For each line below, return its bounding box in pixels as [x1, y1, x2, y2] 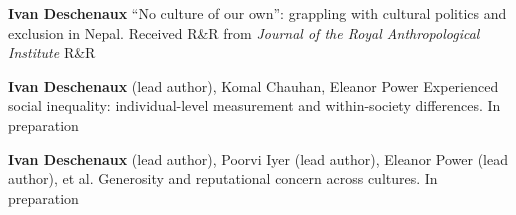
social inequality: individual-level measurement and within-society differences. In [8, 95, 501, 116]
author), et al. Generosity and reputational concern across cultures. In [8, 168, 438, 189]
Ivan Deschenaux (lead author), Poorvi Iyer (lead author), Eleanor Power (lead [8, 148, 508, 169]
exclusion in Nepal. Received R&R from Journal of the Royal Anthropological [8, 22, 480, 43]
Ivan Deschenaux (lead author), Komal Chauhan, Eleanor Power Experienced [8, 75, 499, 96]
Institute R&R [8, 42, 96, 63]
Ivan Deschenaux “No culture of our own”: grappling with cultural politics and [8, 3, 507, 23]
